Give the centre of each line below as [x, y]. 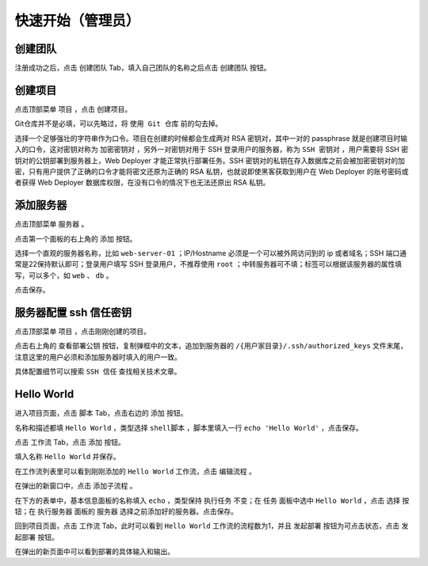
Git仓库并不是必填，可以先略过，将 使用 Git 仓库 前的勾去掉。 [118, 123]
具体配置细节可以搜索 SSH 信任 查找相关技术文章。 [98, 371]
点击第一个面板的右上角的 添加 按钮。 [76, 238]
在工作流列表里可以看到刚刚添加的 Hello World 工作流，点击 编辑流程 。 [136, 471]
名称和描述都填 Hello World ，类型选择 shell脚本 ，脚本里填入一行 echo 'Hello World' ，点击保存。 [189, 427]
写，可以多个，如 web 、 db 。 [64, 275]
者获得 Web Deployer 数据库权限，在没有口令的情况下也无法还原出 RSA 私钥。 [142, 183]
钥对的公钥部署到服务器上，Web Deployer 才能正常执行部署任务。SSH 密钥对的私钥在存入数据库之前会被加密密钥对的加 [210, 160]
